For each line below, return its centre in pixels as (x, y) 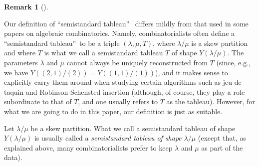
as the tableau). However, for (211, 101)
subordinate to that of (38, 101)
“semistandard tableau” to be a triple (62, 43)
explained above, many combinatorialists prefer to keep (88, 147)
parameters (21, 62)
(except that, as (222, 138)
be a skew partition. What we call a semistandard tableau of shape (133, 128)
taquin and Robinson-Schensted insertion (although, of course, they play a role (125, 91)
